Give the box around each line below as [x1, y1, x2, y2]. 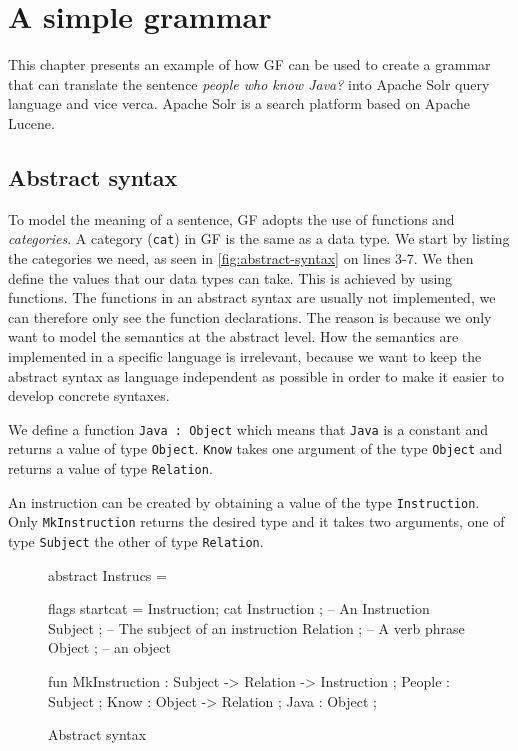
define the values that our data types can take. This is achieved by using [8, 267, 453, 288]
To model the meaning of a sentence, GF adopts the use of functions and [8, 208, 455, 229]
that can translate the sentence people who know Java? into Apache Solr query [8, 73, 490, 94]
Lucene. [8, 112, 55, 133]
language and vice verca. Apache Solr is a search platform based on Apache [8, 93, 470, 114]
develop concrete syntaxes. [8, 385, 170, 406]
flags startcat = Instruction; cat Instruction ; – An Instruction [48, 598, 430, 619]
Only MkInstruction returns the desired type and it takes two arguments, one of [8, 511, 505, 532]
